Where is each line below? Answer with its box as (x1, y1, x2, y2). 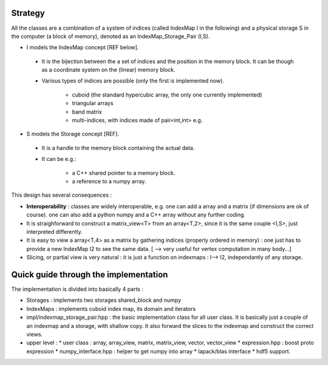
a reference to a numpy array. (72, 177, 146, 185)
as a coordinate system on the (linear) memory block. (41, 66, 176, 73)
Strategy (11, 8, 45, 18)
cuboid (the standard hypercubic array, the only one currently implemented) (72, 91, 262, 98)
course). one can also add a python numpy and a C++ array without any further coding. (26, 211, 246, 219)
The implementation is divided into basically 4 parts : (11, 285, 144, 293)
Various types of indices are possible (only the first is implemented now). (41, 77, 225, 84)
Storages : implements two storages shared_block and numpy (26, 296, 182, 304)
